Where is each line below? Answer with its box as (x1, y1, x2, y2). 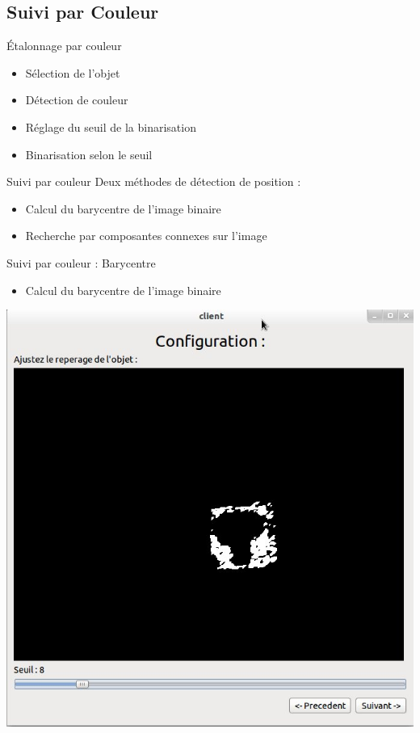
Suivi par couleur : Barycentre (6, 254, 156, 271)
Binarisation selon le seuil (25, 145, 153, 162)
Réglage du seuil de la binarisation (25, 118, 196, 135)
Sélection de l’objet (25, 64, 120, 81)
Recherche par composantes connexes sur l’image (25, 227, 267, 244)
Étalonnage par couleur (6, 37, 122, 54)
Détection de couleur (25, 91, 128, 108)
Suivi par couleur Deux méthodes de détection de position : (6, 173, 301, 190)
